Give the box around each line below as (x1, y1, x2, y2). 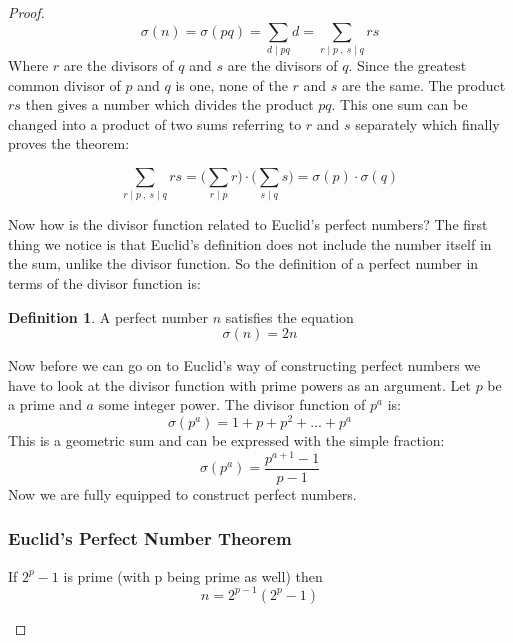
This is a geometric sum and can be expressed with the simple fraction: (8, 430, 445, 451)
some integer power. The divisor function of (98, 394, 366, 415)
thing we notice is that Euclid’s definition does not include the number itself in (8, 233, 492, 254)
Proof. (8, 2, 45, 22)
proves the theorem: (8, 133, 130, 154)
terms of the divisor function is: (8, 273, 201, 293)
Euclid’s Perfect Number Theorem (8, 526, 292, 551)
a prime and (8, 394, 82, 415)
